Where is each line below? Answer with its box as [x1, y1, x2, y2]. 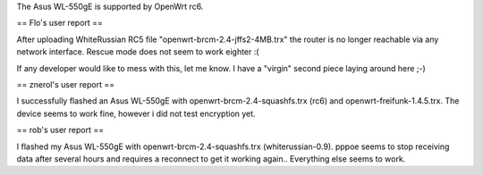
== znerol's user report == [16, 79, 115, 89]
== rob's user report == [16, 125, 105, 136]
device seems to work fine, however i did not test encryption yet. [16, 108, 256, 119]
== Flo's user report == [16, 18, 103, 29]
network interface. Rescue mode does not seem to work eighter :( [16, 46, 259, 57]
